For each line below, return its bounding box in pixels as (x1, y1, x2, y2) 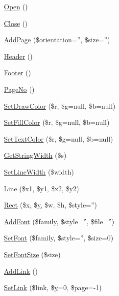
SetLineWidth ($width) (4, 166, 74, 177)
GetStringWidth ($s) (4, 150, 67, 160)
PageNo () (4, 84, 35, 94)
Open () (4, 1, 28, 11)
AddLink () (4, 266, 38, 276)
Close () (4, 18, 28, 28)
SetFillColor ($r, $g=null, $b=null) (4, 117, 110, 127)
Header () (4, 51, 33, 61)
